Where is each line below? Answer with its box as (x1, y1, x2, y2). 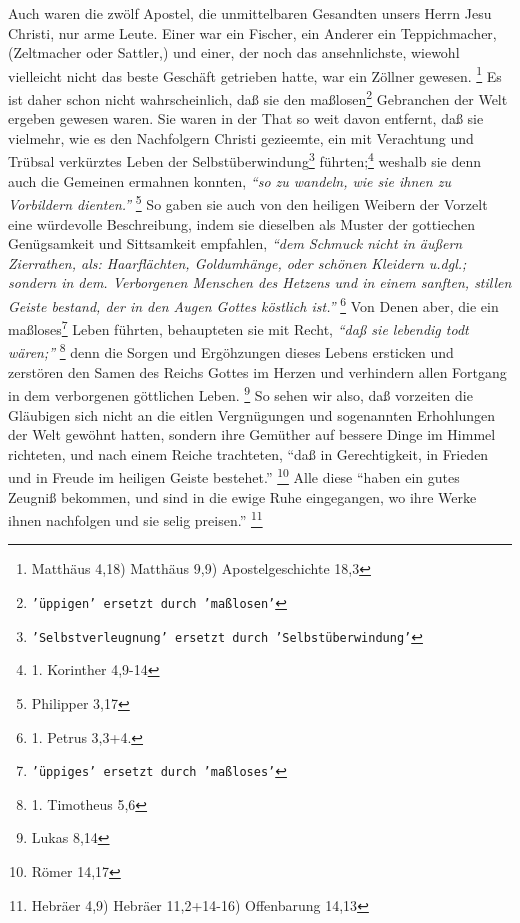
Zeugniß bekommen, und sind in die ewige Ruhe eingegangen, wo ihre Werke (8, 486, 477, 507)
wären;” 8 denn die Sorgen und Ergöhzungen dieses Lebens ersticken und (8, 339, 454, 363)
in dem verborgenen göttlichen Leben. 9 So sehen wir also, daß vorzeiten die (8, 382, 473, 405)
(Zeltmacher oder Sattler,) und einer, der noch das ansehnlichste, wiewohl (8, 42, 460, 63)
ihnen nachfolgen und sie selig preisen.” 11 (8, 507, 263, 530)
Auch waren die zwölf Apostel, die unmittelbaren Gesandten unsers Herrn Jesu (8, 3, 492, 23)
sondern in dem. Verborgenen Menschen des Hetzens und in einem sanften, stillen (8, 272, 512, 293)
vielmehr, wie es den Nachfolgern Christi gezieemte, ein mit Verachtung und (8, 127, 474, 148)
